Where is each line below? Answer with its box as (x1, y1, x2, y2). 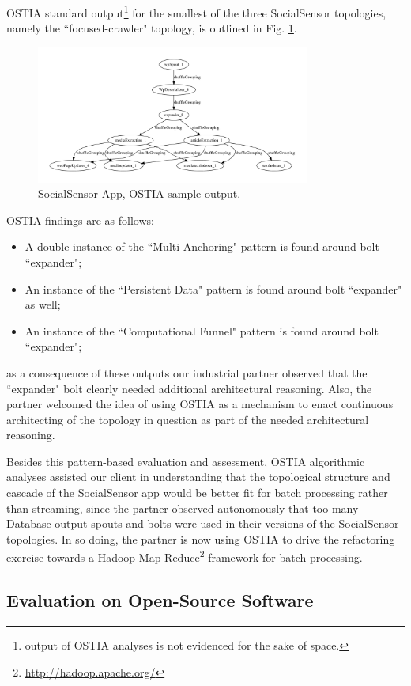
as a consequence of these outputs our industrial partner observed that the (6, 364, 368, 381)
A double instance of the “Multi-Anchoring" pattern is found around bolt (25, 238, 379, 255)
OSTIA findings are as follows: (6, 211, 154, 228)
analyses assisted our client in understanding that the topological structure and (6, 468, 390, 485)
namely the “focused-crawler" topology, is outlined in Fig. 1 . (6, 20, 297, 36)
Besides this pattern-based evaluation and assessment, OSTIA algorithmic (6, 453, 365, 469)
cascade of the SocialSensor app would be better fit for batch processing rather (6, 484, 388, 501)
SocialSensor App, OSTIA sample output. (38, 185, 241, 202)
